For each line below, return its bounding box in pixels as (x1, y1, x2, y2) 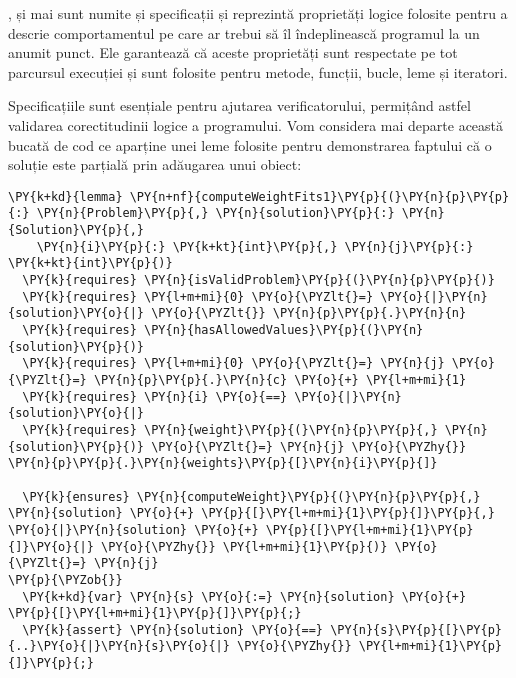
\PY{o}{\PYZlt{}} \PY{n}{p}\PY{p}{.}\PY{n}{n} (151, 306, 467, 321)
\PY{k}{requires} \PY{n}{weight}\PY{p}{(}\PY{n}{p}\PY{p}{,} (22, 422, 438, 437)
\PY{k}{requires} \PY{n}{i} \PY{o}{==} (22, 389, 288, 404)
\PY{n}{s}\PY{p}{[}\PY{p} (330, 622, 502, 637)
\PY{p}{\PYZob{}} (8, 572, 123, 587)
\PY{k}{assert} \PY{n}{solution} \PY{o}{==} (22, 622, 323, 637)
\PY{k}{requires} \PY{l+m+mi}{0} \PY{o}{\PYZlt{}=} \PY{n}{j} (22, 356, 445, 371)
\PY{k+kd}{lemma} (8, 189, 123, 204)
